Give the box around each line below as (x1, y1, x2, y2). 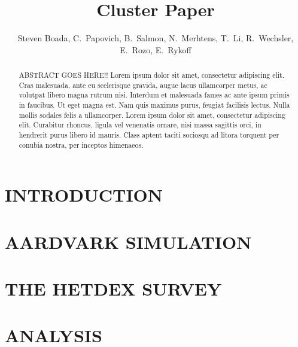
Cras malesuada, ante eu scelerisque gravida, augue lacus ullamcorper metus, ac (19, 80, 267, 90)
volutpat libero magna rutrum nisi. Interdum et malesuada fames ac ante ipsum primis (19, 90, 290, 100)
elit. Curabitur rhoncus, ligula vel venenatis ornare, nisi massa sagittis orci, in (19, 120, 261, 130)
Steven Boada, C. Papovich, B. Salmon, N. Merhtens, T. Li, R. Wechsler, (17, 32, 294, 44)
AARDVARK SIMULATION (5, 229, 252, 254)
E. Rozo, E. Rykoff (120, 43, 191, 56)
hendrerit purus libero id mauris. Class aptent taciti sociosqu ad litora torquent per (19, 130, 279, 140)
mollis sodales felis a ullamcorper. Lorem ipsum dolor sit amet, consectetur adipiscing (19, 109, 285, 120)
